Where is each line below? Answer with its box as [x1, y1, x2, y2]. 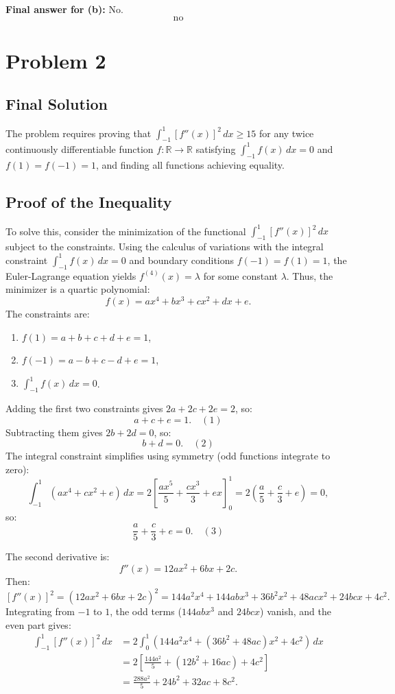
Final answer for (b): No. [5, 2, 123, 16]
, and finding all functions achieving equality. [95, 157, 285, 171]
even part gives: [5, 617, 71, 632]
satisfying [195, 141, 236, 156]
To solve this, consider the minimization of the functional [5, 224, 246, 238]
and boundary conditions [129, 252, 235, 267]
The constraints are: [5, 307, 90, 321]
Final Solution [5, 93, 108, 115]
